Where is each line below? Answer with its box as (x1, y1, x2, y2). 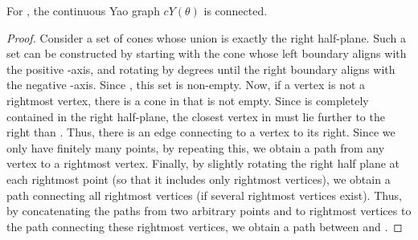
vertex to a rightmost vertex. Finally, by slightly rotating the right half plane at (6, 155, 400, 172)
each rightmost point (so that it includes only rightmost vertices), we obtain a (6, 170, 391, 187)
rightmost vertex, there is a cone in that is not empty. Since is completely (6, 92, 369, 108)
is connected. (203, 2, 268, 18)
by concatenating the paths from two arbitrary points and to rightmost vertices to (6, 202, 412, 219)
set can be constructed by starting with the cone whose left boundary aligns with (6, 45, 407, 62)
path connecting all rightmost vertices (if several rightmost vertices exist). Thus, (6, 186, 402, 203)
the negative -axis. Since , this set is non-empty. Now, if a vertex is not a (6, 76, 366, 93)
